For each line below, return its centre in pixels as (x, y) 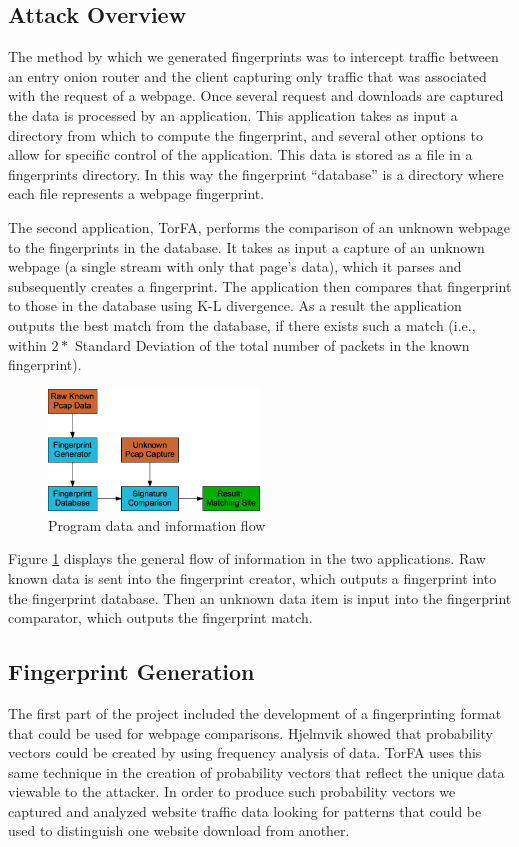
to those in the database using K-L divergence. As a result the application (235, 305)
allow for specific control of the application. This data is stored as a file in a (240, 154)
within (27, 344)
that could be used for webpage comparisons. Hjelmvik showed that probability (251, 732)
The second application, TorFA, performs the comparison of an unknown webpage (259, 226)
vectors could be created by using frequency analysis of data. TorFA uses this (245, 752)
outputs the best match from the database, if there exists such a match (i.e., (242, 324)
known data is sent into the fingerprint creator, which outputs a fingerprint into (252, 577)
